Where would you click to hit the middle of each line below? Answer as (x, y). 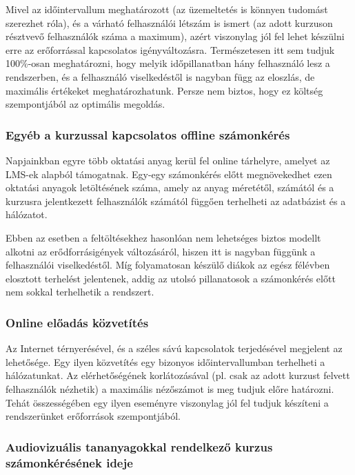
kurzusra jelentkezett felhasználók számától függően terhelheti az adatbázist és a (176, 201)
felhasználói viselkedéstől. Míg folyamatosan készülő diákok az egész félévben (168, 265)
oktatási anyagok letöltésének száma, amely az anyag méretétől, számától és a (170, 187)
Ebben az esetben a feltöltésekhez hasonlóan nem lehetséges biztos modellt (163, 237)
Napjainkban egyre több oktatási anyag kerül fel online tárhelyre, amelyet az (168, 160)
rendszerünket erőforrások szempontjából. (93, 416)
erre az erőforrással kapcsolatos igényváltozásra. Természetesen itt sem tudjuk (170, 49)
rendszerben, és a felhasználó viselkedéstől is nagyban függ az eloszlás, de (160, 76)
